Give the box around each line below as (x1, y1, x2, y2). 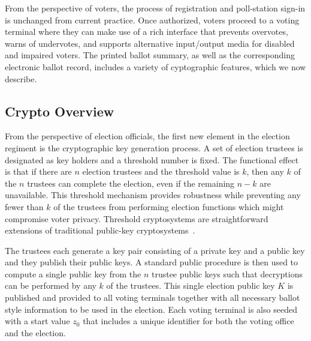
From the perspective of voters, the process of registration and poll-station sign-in (5, 2, 306, 14)
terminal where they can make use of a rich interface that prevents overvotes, (5, 25, 288, 38)
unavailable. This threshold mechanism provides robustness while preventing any (5, 189, 301, 201)
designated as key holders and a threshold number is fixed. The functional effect (5, 153, 299, 166)
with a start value (5, 315, 70, 327)
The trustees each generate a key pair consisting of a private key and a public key (5, 244, 305, 256)
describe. (5, 72, 37, 85)
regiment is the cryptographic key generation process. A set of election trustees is (5, 141, 303, 154)
